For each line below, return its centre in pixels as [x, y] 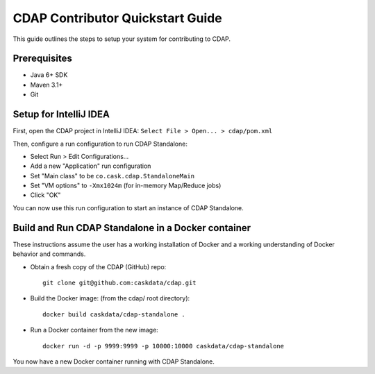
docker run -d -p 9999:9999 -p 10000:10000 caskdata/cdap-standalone [164, 346]
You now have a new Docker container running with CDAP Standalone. [114, 362]
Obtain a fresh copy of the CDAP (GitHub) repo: [98, 266]
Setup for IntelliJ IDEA [61, 114]
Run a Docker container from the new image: [94, 330]
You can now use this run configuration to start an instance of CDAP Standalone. [128, 207]
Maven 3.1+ [47, 85]
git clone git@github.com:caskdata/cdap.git [120, 282]
